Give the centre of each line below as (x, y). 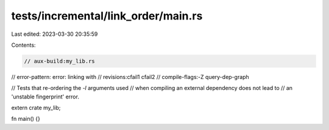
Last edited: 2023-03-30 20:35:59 (55, 34)
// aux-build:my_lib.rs (60, 61)
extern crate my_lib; (36, 108)
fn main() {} (26, 119)
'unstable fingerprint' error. (45, 97)
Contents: (23, 45)
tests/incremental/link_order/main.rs (107, 16)
